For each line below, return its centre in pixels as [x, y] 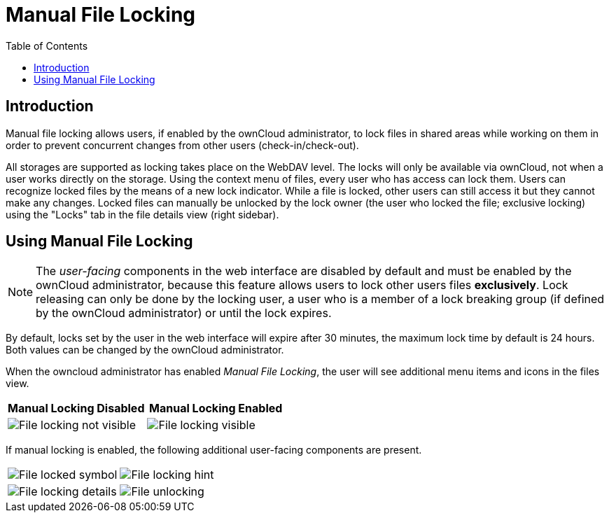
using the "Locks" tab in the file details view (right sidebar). [142, 214]
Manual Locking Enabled [216, 408]
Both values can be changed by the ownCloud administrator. [145, 350]
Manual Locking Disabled [76, 408]
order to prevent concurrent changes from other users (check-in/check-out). [182, 145]
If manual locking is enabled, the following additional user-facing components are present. [214, 450]
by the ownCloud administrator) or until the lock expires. [184, 313]
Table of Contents [47, 45]
